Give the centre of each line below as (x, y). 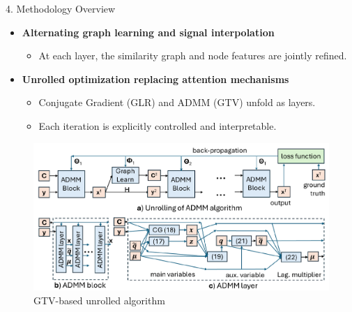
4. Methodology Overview (61, 8)
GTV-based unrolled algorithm (99, 300)
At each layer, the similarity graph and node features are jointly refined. (193, 55)
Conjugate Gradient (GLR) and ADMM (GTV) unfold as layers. (177, 102)
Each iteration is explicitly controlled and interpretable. (158, 125)
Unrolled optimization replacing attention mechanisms (155, 79)
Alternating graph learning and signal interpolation (148, 32)
